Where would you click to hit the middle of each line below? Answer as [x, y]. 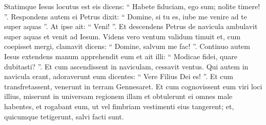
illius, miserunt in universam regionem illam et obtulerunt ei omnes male [118, 96]
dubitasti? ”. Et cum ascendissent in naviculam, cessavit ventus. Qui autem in [126, 66]
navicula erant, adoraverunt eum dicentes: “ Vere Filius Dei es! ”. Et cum [119, 76]
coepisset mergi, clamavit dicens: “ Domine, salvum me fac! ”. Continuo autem [127, 46]
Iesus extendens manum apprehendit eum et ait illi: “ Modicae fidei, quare [121, 56]
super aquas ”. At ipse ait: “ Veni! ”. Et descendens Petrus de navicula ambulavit [131, 26]
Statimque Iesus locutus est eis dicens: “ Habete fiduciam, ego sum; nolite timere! [132, 6]
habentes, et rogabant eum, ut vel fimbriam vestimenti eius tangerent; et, [119, 106]
